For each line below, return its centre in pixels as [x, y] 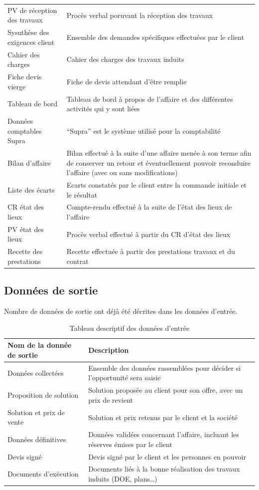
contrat [77, 261]
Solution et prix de [36, 412]
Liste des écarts [31, 189]
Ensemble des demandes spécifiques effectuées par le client [155, 37]
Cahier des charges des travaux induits [125, 59]
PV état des [26, 229]
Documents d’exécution [43, 474]
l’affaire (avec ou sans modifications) [122, 172]
